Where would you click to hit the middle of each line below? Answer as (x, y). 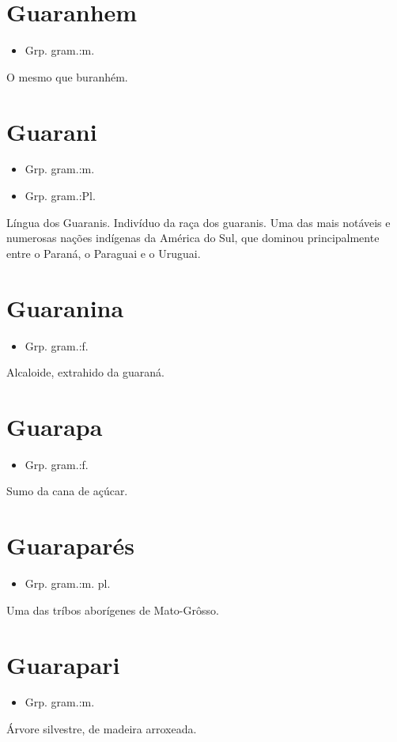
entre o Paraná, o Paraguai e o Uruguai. (104, 253)
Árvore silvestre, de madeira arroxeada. (102, 729)
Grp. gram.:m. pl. (68, 583)
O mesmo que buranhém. (67, 76)
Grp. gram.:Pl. (60, 196)
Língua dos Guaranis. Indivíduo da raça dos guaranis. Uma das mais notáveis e (198, 222)
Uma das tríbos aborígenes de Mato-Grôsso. (113, 609)
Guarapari (63, 664)
